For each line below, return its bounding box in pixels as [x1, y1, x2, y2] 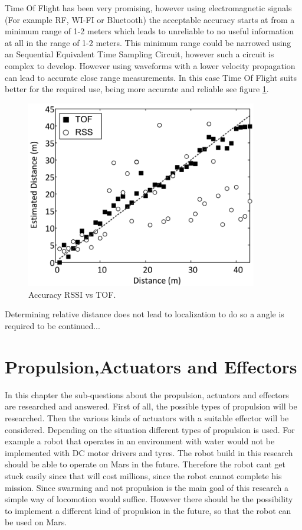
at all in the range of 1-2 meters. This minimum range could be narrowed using [5, 36, 291, 48]
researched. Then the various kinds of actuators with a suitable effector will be [5, 411, 289, 424]
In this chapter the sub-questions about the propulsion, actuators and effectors [5, 388, 289, 401]
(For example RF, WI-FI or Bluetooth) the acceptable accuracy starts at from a [5, 13, 295, 25]
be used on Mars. [5, 516, 67, 528]
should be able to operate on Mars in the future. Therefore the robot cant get [5, 458, 286, 470]
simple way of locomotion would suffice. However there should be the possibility [5, 493, 293, 505]
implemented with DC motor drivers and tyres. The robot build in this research [5, 446, 293, 459]
